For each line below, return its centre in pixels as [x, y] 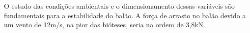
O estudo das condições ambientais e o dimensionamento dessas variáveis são [119, 6]
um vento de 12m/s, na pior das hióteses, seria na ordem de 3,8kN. [105, 25]
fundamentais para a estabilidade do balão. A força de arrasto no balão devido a [125, 15]
